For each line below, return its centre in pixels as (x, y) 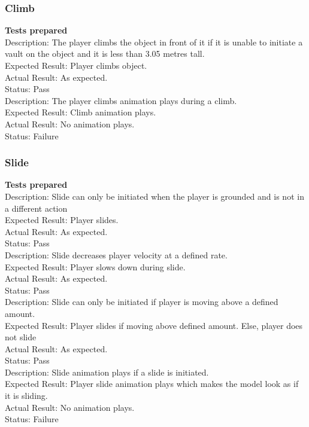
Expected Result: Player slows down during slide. (95, 266)
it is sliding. (26, 396)
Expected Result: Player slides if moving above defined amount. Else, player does (154, 325)
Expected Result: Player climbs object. (76, 65)
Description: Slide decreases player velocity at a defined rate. (116, 254)
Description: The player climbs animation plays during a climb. (121, 100)
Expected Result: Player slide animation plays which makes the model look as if (152, 384)
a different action (36, 208)
